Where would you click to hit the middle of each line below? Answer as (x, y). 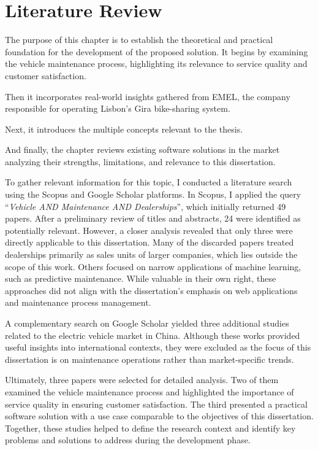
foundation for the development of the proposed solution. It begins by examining (157, 51)
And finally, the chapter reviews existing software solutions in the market (142, 149)
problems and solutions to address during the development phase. (128, 440)
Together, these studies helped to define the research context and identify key (150, 428)
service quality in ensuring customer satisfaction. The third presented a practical (156, 404)
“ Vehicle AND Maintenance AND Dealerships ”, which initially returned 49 (146, 206)
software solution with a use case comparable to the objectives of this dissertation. (159, 416)
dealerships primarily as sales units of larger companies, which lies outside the (151, 254)
